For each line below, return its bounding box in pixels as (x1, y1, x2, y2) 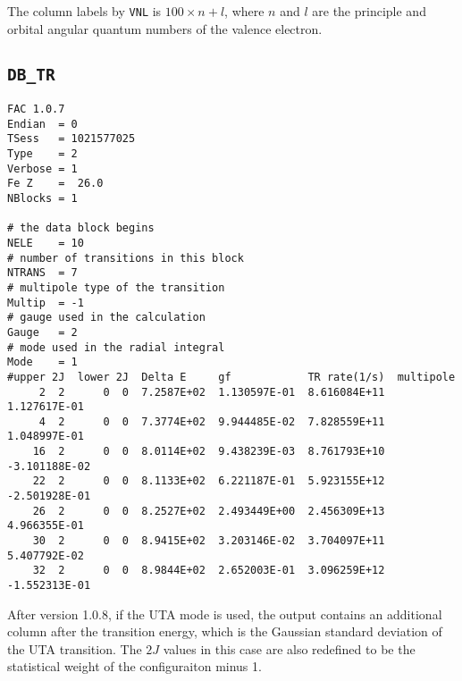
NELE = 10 (7, 236, 84, 249)
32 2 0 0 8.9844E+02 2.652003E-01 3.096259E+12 (32, 564, 385, 577)
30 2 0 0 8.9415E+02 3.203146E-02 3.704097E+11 (32, 534, 385, 548)
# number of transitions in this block (7, 251, 244, 265)
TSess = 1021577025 (7, 132, 136, 146)
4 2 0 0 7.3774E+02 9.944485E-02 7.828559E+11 (38, 415, 385, 428)
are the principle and (312, 2, 426, 20)
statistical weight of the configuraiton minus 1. (7, 657, 262, 676)
